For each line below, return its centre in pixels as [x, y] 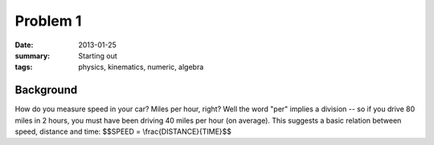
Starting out [98, 55]
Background [46, 90]
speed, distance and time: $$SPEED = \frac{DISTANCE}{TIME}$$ [123, 131]
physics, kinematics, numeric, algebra [141, 67]
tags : [24, 67]
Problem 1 [48, 21]
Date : [24, 45]
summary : [33, 55]
